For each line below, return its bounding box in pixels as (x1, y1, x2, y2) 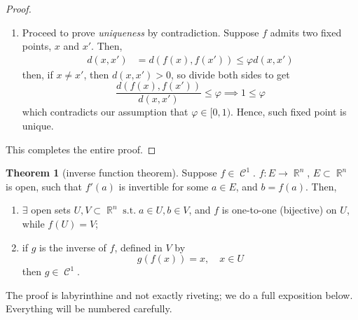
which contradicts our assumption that (22, 104, 188, 119)
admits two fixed (270, 25, 342, 39)
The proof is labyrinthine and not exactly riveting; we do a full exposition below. (6, 287, 353, 302)
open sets (31, 202, 71, 217)
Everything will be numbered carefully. (6, 301, 172, 316)
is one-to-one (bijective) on (221, 202, 337, 217)
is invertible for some (118, 179, 209, 193)
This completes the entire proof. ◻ (6, 141, 156, 156)
